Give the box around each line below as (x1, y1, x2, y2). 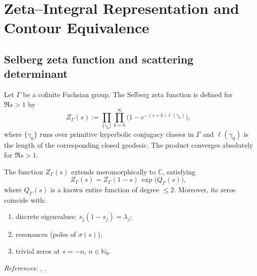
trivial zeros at (15, 245, 60, 256)
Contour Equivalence (4, 17, 150, 38)
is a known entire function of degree (51, 184, 159, 194)
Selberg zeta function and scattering (4, 51, 194, 66)
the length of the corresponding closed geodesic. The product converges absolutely (4, 140, 253, 150)
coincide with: (4, 194, 46, 205)
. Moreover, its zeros (174, 184, 236, 194)
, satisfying (162, 166, 196, 176)
